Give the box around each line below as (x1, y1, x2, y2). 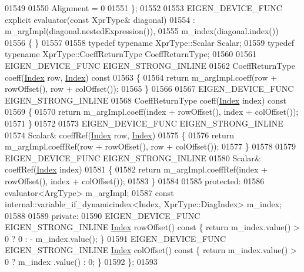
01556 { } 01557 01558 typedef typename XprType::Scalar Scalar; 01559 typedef (5, 36, 295, 48)
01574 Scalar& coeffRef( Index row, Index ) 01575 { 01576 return (5, 128, 235, 141)
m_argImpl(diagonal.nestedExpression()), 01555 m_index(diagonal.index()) (5, 25, 279, 37)
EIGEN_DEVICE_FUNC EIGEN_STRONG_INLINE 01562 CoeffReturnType (5, 59, 295, 71)
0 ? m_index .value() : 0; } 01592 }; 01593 (5, 256, 158, 268)
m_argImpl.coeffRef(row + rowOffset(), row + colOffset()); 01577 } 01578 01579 (5, 140, 296, 152)
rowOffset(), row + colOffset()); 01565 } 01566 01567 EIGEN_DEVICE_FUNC (5, 82, 294, 95)
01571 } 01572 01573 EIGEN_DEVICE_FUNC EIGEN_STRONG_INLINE (5, 117, 283, 129)
